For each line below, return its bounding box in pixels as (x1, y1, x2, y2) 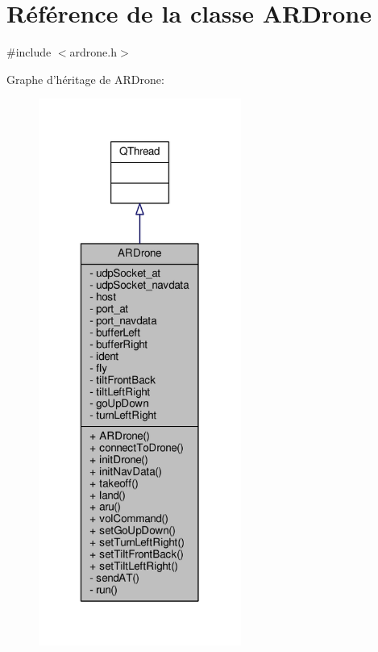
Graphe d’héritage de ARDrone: (6, 70, 164, 87)
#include (6, 44, 52, 61)
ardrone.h (69, 44, 117, 61)
